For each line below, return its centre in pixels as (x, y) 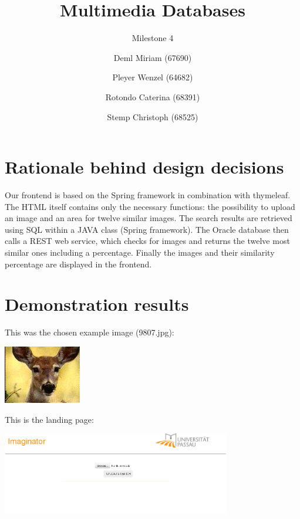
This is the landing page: (49, 419)
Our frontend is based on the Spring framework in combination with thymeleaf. (148, 195)
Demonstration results (97, 304)
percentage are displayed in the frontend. (78, 264)
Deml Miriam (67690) (153, 57)
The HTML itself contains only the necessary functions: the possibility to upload (150, 206)
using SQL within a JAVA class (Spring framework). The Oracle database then (147, 229)
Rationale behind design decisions (144, 167)
